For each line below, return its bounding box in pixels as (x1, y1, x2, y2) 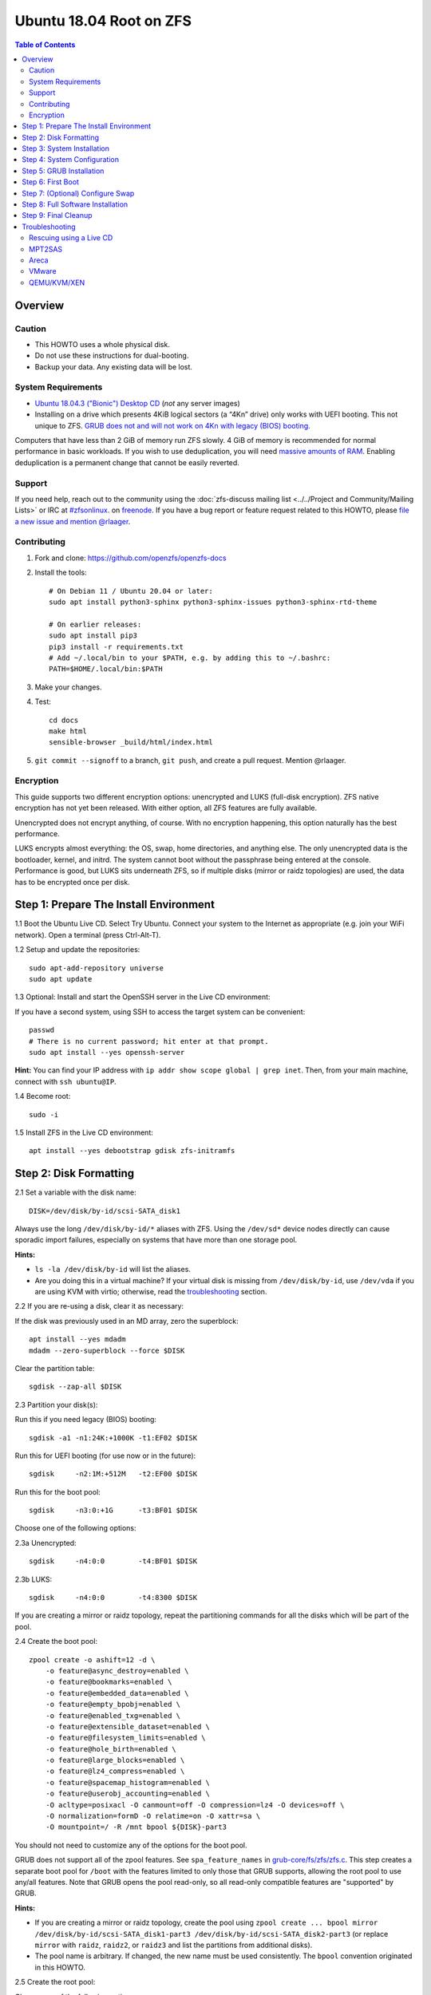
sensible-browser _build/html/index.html (49, 738, 213, 747)
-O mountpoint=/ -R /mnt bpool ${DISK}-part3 (45, 1823, 227, 1831)
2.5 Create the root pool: (14, 1977, 96, 1987)
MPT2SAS (29, 244, 63, 254)
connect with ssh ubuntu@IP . (14, 1077, 117, 1086)
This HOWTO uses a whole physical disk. (34, 339, 171, 349)
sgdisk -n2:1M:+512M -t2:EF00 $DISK (29, 1469, 198, 1479)
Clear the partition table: (14, 1363, 95, 1373)
